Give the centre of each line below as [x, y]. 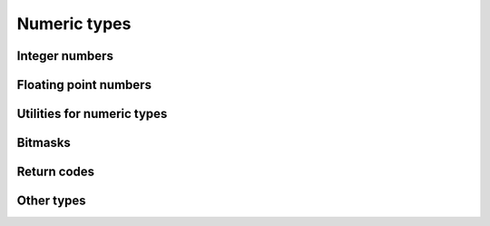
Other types [51, 201]
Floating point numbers [84, 85]
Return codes [56, 172]
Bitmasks [44, 143]
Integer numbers [65, 56]
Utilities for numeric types [92, 114]
